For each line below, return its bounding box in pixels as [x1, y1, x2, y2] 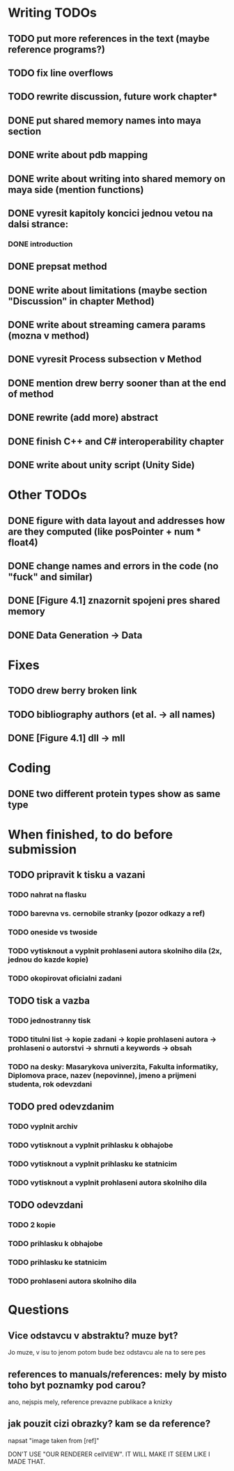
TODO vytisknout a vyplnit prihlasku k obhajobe [8, 1141, 173, 1150]
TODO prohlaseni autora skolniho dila [8, 1277, 136, 1286]
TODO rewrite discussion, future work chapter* [8, 91, 218, 102]
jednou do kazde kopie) [8, 955, 89, 964]
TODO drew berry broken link [8, 685, 138, 697]
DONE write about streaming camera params [8, 319, 206, 331]
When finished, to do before [8, 826, 173, 842]
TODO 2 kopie [8, 1220, 56, 1230]
